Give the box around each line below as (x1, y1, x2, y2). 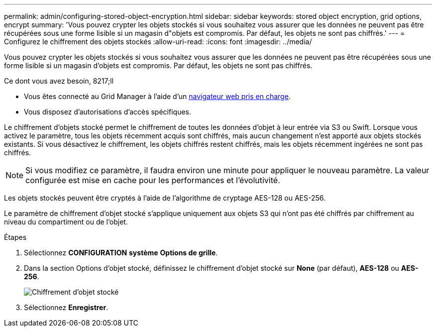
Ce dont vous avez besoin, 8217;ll (4, 77, 114, 85)
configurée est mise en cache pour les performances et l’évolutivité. (25, 175, 280, 185)
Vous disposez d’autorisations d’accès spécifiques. (24, 108, 191, 116)
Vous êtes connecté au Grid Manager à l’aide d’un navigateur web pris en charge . (24, 92, 291, 101)
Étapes (4, 233, 27, 241)
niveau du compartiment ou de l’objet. (4, 218, 128, 226)
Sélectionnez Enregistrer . (24, 303, 109, 312)
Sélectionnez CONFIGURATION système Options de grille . (24, 248, 218, 257)
